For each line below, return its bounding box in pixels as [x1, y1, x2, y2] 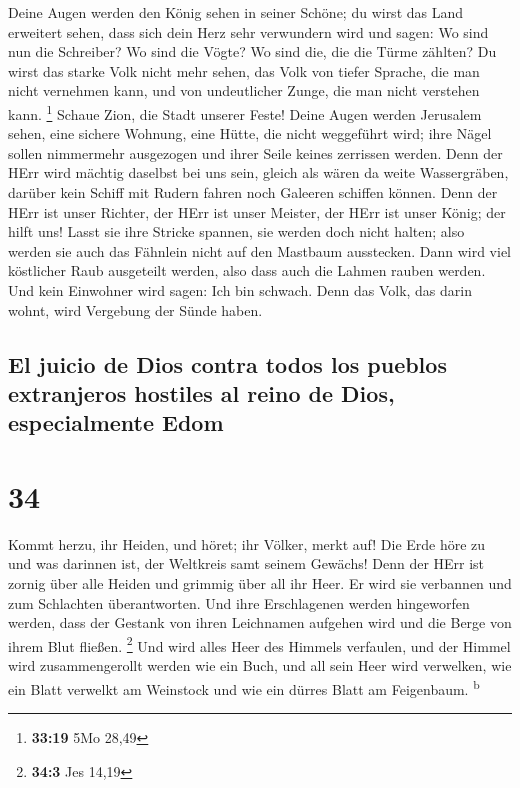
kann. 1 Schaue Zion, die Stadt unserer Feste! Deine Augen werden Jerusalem [8, 100, 482, 124]
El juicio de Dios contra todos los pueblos [8, 348, 447, 379]
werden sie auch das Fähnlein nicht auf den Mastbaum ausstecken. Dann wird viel [8, 240, 512, 261]
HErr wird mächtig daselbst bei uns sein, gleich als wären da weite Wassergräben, [8, 162, 509, 183]
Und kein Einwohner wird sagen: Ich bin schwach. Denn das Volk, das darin [8, 279, 473, 300]
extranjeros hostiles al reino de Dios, [8, 377, 395, 408]
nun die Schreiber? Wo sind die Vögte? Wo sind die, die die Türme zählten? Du [8, 41, 497, 62]
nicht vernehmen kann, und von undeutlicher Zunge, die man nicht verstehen [8, 80, 480, 101]
